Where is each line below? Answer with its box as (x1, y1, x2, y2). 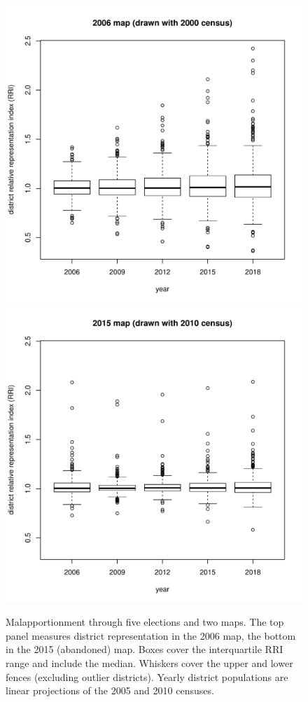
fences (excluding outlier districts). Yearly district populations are (6, 669, 288, 684)
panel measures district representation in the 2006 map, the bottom (6, 628, 296, 643)
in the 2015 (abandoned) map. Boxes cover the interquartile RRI (6, 642, 283, 657)
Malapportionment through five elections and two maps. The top (6, 615, 284, 629)
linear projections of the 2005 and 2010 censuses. (6, 683, 214, 698)
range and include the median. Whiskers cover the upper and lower (6, 655, 293, 670)
